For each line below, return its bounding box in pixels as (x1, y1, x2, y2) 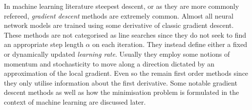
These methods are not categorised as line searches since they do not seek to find (4, 29, 247, 40)
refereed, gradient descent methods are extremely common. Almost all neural (4, 10, 233, 21)
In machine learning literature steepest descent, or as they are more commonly (4, 1, 239, 11)
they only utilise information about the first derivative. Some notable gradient (4, 77, 237, 88)
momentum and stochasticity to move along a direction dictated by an (4, 58, 215, 68)
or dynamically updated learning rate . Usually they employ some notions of (4, 48, 230, 59)
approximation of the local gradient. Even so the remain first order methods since (4, 68, 249, 78)
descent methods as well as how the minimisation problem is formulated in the (4, 87, 239, 97)
